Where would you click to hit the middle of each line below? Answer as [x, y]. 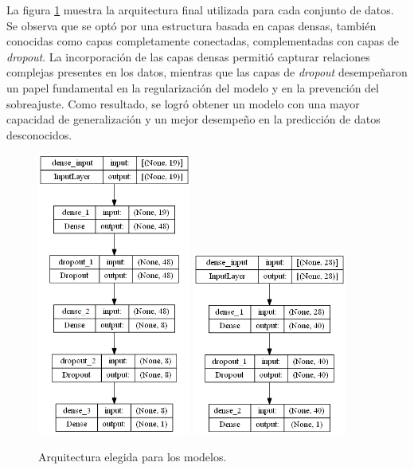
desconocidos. [39, 134]
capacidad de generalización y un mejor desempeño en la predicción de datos [193, 119]
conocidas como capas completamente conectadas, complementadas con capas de [203, 41]
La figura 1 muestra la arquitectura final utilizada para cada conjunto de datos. [200, 10]
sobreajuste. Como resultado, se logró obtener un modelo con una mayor [183, 103]
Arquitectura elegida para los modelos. [133, 456]
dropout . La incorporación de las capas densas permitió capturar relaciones [188, 56]
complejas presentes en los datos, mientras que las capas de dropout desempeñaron [207, 72]
